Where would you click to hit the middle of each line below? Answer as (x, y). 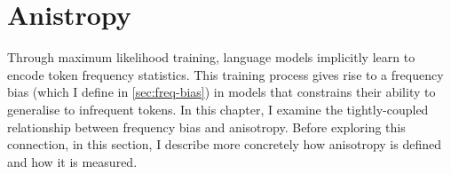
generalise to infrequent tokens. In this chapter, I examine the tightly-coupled (218, 109)
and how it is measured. (72, 161)
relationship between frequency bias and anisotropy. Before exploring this (206, 127)
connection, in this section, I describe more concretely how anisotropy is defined (224, 144)
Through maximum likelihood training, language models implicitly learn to (211, 57)
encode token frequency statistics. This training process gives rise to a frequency (225, 74)
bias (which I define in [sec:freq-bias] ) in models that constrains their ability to (222, 92)
